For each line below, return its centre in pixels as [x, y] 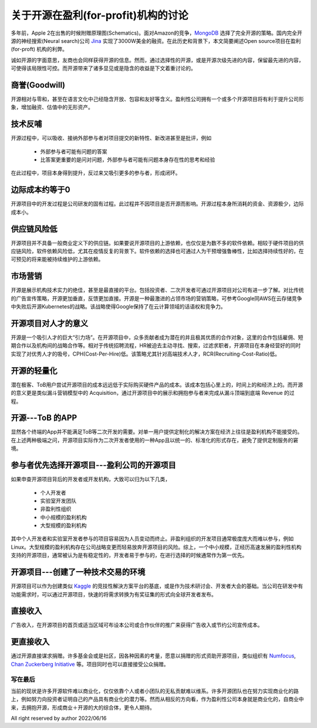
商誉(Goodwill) [38, 85]
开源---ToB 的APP [44, 418]
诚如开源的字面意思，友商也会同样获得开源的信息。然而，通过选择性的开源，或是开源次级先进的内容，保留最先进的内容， [157, 60]
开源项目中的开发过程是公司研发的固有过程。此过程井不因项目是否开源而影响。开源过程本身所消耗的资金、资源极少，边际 [157, 204]
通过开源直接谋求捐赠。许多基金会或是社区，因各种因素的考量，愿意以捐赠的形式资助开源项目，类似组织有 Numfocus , [153, 656]
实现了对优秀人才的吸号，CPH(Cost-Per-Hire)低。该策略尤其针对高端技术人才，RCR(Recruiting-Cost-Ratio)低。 [145, 354]
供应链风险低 [34, 229]
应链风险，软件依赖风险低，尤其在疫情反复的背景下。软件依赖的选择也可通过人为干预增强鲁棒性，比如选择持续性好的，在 [157, 251]
